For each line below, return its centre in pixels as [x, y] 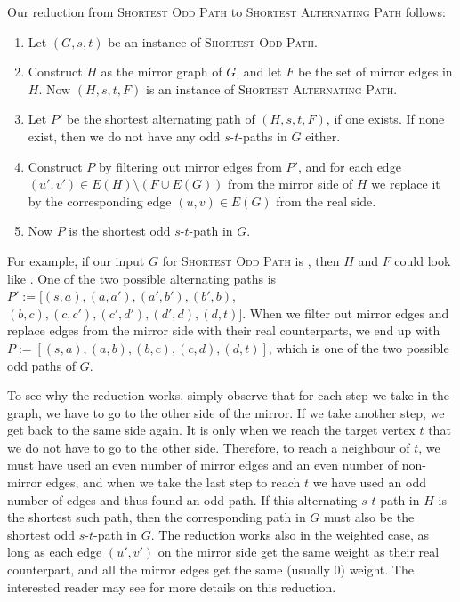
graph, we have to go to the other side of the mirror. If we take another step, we [226, 412]
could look [423, 260]
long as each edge [55, 552]
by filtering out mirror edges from [190, 166]
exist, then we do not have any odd [124, 136]
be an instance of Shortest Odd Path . [213, 41]
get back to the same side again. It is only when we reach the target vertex [211, 430]
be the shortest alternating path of [161, 119]
